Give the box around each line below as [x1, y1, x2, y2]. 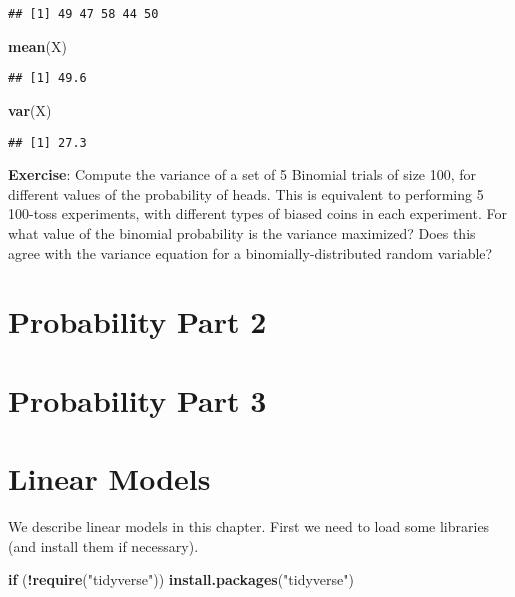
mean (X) [8, 35, 67, 56]
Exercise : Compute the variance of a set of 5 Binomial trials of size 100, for [8, 164, 477, 185]
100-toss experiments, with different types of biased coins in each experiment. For [8, 203, 507, 224]
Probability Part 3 [8, 379, 267, 420]
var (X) [8, 99, 52, 120]
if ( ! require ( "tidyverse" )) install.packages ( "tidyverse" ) [8, 569, 354, 590]
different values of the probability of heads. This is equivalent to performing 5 [8, 183, 484, 204]
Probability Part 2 [8, 301, 267, 342]
